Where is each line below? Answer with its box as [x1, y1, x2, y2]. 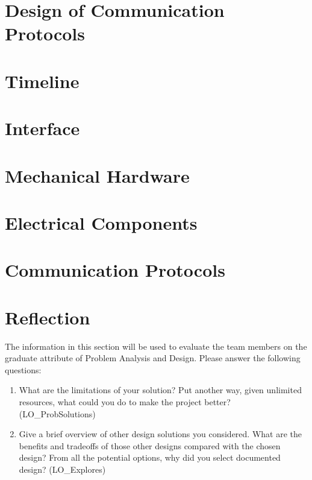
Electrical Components [5, 210, 198, 235]
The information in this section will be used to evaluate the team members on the [5, 339, 307, 352]
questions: [5, 363, 42, 376]
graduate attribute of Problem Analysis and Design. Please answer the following [5, 352, 301, 364]
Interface [5, 116, 80, 141]
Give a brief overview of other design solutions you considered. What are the [19, 428, 302, 440]
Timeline [5, 68, 80, 93]
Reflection [5, 305, 90, 329]
